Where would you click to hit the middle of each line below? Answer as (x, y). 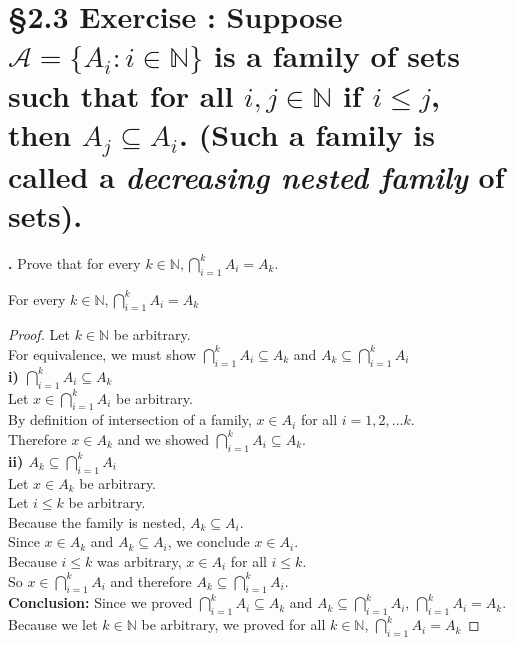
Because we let (53, 624)
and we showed (163, 438)
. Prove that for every (74, 262)
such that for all (121, 94)
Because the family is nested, (97, 521)
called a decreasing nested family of (256, 176)
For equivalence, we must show (102, 353)
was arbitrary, (139, 560)
